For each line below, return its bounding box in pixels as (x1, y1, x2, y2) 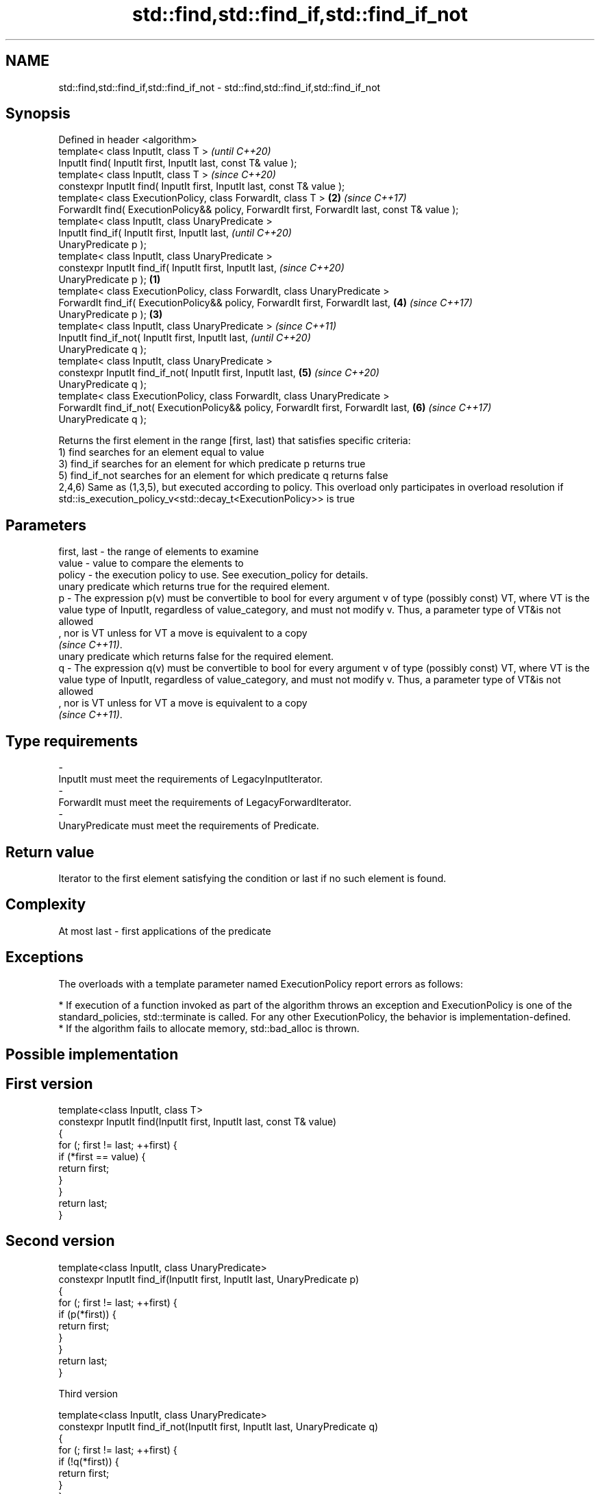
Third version (58, 1387, 118, 1399)
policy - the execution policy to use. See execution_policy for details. (58, 569, 368, 581)
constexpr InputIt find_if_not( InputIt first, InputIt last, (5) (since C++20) (58, 367, 379, 379)
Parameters (5, 516, 86, 534)
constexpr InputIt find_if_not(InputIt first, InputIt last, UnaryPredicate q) (58, 1420, 379, 1432)
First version (5, 1075, 93, 1092)
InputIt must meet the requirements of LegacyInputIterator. (58, 773, 323, 785)
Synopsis (5, 105, 71, 123)
